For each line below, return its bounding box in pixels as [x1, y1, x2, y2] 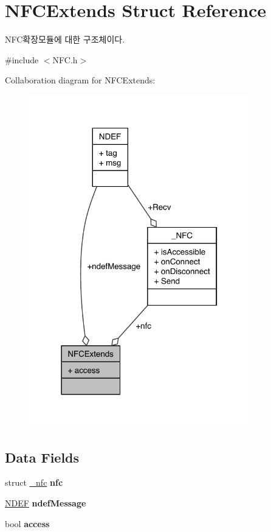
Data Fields [5, 447, 80, 466]
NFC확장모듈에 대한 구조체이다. [5, 33, 125, 46]
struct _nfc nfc [5, 476, 63, 489]
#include [5, 53, 39, 66]
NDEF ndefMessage [5, 497, 86, 509]
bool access [5, 517, 50, 530]
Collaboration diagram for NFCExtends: [5, 74, 156, 86]
